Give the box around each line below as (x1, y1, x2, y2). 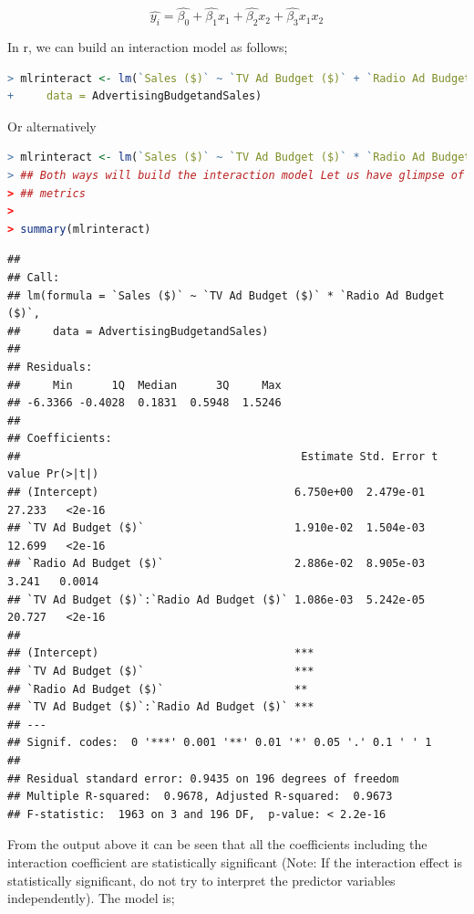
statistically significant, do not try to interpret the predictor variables (7, 870, 396, 889)
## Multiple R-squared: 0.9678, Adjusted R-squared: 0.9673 (7, 790, 393, 804)
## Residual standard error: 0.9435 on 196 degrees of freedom (7, 772, 399, 785)
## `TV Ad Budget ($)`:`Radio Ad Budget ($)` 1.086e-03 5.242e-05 (7, 593, 426, 606)
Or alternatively (7, 116, 97, 135)
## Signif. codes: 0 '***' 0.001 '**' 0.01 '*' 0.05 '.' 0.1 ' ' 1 (7, 736, 432, 750)
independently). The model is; (7, 888, 175, 908)
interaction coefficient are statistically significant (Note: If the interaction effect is (7, 852, 462, 871)
